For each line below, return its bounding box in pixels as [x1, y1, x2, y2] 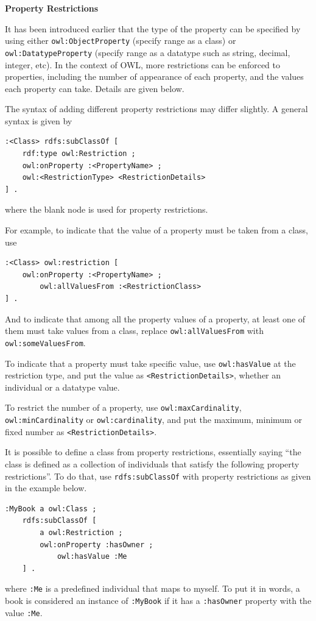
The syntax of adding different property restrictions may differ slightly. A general [5, 102, 308, 115]
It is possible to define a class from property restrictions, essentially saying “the [5, 445, 301, 458]
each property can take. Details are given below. [5, 82, 184, 94]
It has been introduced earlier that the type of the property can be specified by [5, 22, 301, 35]
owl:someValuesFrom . [5, 336, 86, 349]
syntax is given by [5, 114, 72, 127]
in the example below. [5, 481, 87, 494]
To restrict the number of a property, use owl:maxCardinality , [5, 401, 242, 414]
